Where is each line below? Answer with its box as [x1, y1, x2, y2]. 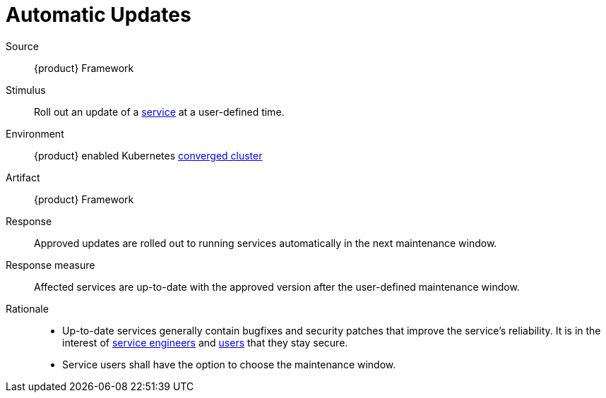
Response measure [6, 258, 95, 271]
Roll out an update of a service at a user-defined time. [34, 105, 285, 118]
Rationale [6, 302, 49, 315]
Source [6, 40, 39, 52]
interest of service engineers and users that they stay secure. [62, 336, 348, 349]
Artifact [6, 171, 40, 183]
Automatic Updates [6, 3, 191, 27]
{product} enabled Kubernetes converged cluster [34, 149, 263, 162]
